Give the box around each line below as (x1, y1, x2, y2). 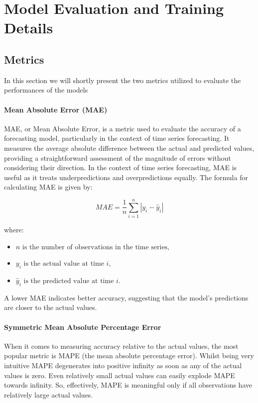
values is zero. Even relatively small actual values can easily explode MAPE (4, 370, 235, 380)
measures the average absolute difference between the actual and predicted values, (4, 142, 255, 153)
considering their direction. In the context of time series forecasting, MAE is (4, 162, 237, 173)
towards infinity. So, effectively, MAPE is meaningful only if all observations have (4, 380, 253, 390)
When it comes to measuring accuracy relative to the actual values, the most (4, 340, 239, 351)
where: (4, 224, 24, 235)
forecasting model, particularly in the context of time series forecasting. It (4, 133, 230, 143)
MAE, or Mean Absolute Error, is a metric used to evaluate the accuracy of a (4, 123, 241, 133)
